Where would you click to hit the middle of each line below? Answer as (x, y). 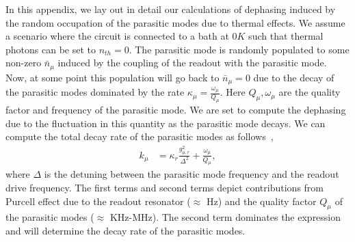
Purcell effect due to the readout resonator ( (98, 201)
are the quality (310, 92)
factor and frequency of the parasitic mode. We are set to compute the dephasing (176, 110)
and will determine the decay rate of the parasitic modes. (126, 231)
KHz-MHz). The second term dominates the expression (225, 217)
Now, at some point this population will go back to (113, 77)
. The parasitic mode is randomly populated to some (239, 49)
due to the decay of (294, 77)
